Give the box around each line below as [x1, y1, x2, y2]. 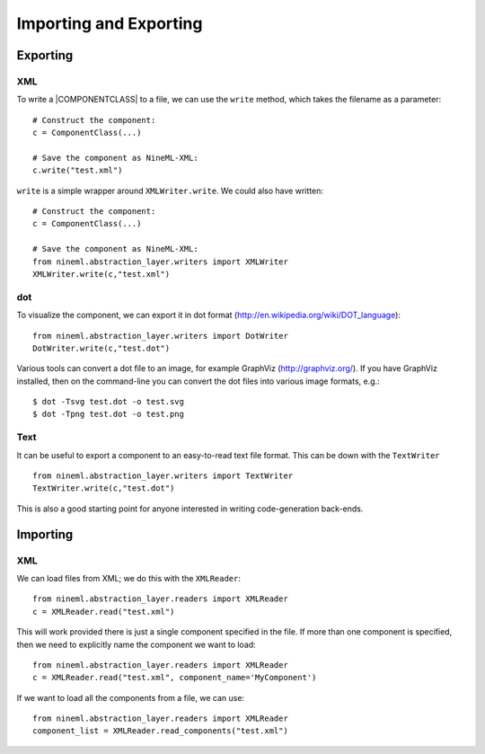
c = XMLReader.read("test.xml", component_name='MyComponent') [32, 672, 317, 683]
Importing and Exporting [16, 13, 203, 33]
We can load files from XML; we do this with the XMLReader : [16, 572, 242, 583]
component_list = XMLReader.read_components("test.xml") [32, 726, 289, 736]
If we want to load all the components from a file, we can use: [16, 692, 245, 703]
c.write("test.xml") [32, 165, 123, 175]
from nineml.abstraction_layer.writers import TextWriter [32, 471, 294, 481]
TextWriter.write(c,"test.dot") [32, 483, 175, 493]
